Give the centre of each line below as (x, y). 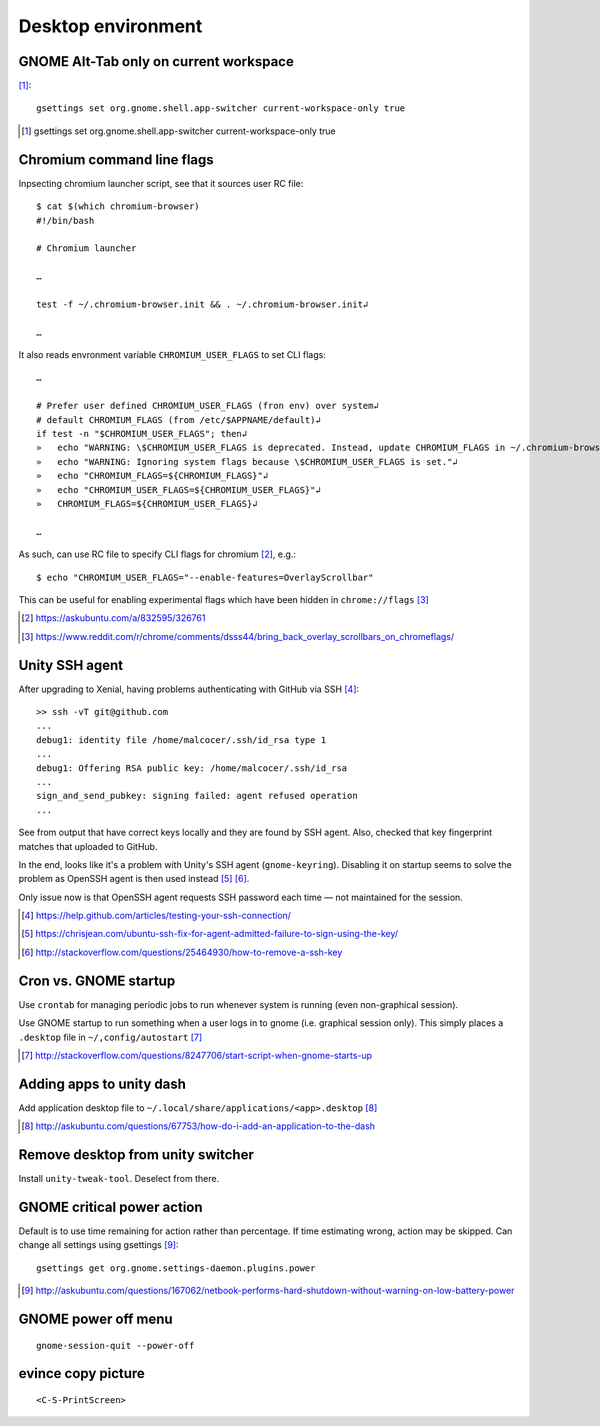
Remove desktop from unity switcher (136, 1155)
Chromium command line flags (116, 159)
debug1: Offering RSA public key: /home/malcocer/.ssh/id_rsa (192, 768)
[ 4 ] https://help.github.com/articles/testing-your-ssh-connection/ (156, 916)
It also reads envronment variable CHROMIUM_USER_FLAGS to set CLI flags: (172, 355)
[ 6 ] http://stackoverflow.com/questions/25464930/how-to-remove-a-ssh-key (182, 952)
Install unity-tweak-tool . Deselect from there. (119, 1179)
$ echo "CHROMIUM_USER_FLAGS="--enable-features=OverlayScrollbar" (205, 577)
